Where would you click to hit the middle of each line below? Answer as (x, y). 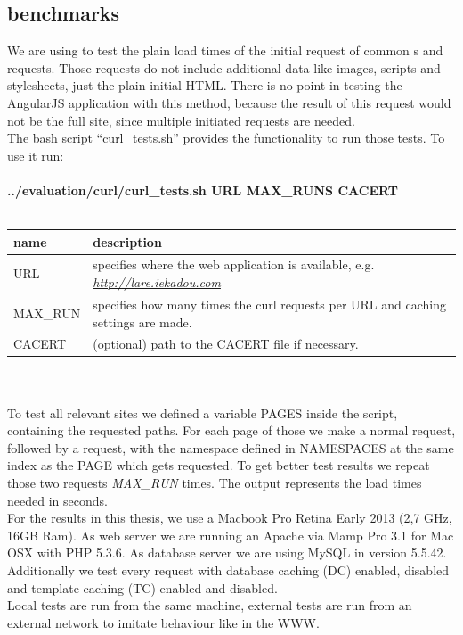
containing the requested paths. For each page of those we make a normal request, (231, 430)
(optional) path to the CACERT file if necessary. (226, 344)
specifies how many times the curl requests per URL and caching (269, 304)
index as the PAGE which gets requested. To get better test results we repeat (219, 465)
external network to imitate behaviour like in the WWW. (163, 622)
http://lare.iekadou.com (157, 282)
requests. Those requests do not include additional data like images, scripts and (224, 67)
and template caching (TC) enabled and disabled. (142, 587)
